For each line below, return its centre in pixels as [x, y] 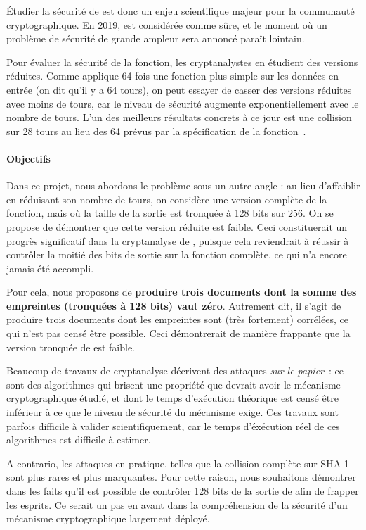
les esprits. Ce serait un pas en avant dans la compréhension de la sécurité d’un [177, 504]
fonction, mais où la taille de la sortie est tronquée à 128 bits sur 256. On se [170, 213]
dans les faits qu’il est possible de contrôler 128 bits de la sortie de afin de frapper [183, 491]
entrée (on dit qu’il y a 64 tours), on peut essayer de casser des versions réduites [179, 89]
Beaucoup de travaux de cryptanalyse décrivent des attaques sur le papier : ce [175, 371]
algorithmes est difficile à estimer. [79, 440]
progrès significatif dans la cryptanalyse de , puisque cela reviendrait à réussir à [178, 240]
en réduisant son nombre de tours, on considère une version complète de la [167, 199]
